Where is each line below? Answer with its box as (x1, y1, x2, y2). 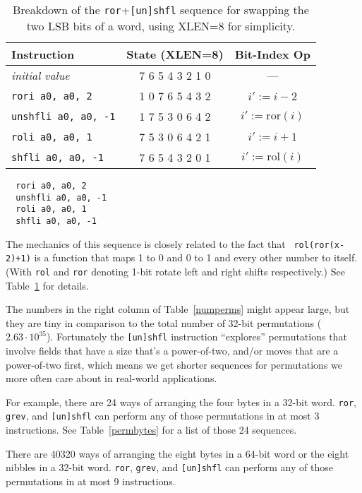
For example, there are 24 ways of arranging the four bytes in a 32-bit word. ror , (6, 394, 356, 409)
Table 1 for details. (6, 278, 89, 292)
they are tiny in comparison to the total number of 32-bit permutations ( (6, 315, 322, 330)
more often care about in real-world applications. (6, 371, 217, 386)
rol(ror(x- (294, 239, 345, 250)
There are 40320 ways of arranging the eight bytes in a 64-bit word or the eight (6, 446, 349, 461)
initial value (11, 67, 70, 83)
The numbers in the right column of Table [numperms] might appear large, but (6, 302, 350, 316)
